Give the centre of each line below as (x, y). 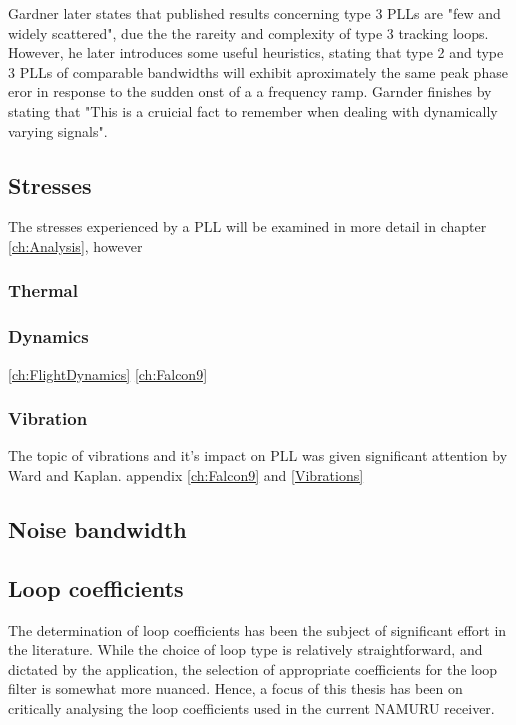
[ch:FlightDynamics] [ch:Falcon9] (108, 373)
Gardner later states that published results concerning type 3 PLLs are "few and (254, 13)
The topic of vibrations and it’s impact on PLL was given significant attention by (258, 455)
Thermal (43, 290)
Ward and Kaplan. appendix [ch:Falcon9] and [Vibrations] (186, 475)
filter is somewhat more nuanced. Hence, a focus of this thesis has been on (235, 688)
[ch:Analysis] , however (75, 245)
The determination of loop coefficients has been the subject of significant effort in (257, 629)
